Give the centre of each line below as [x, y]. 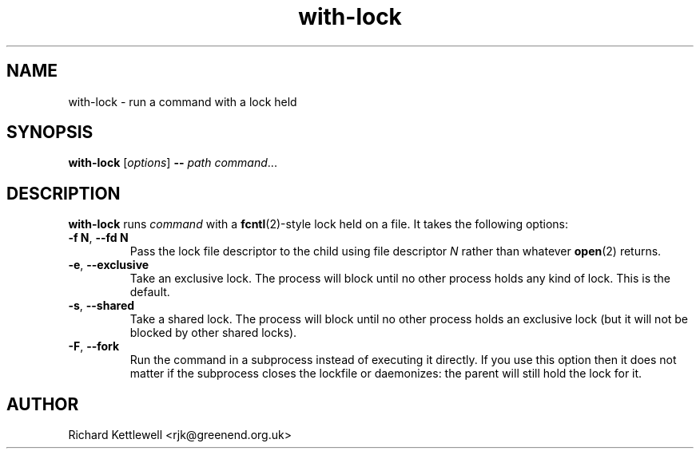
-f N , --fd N [98, 238]
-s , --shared [101, 306]
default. [150, 292]
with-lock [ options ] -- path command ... [173, 163]
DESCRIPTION [64, 193]
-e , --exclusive [109, 265]
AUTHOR [43, 404]
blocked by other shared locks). [213, 333]
